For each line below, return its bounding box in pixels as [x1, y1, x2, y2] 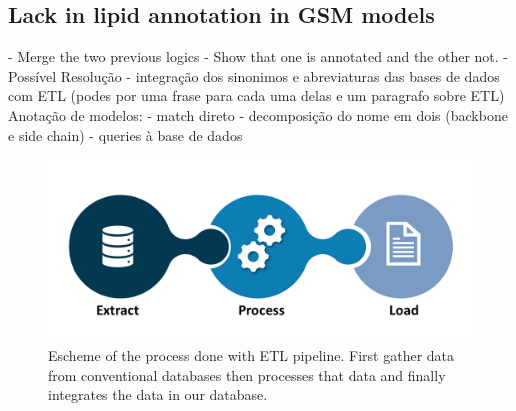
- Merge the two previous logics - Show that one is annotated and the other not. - [8, 46, 509, 67]
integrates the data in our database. [48, 384, 268, 405]
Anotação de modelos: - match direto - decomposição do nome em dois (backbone [8, 104, 508, 125]
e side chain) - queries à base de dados [8, 124, 243, 145]
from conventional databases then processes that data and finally [48, 364, 446, 385]
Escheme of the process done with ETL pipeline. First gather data [48, 344, 455, 365]
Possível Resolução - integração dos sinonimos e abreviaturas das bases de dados [8, 65, 500, 86]
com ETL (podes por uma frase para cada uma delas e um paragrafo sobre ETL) [8, 85, 505, 106]
